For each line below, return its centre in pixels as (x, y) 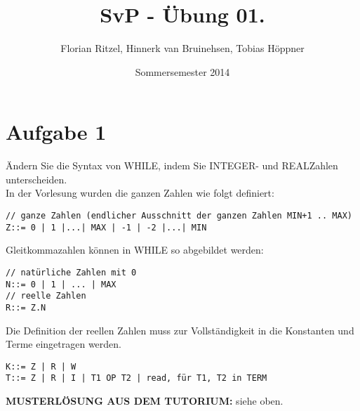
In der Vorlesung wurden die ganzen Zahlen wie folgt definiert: (140, 193)
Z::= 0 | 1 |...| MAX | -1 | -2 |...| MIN (106, 227)
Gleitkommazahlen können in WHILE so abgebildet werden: (135, 250)
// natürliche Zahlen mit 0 (71, 272)
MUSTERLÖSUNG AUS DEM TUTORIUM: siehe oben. (145, 401)
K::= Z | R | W (41, 366)
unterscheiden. (36, 179)
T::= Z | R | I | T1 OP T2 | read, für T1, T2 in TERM (136, 378)
